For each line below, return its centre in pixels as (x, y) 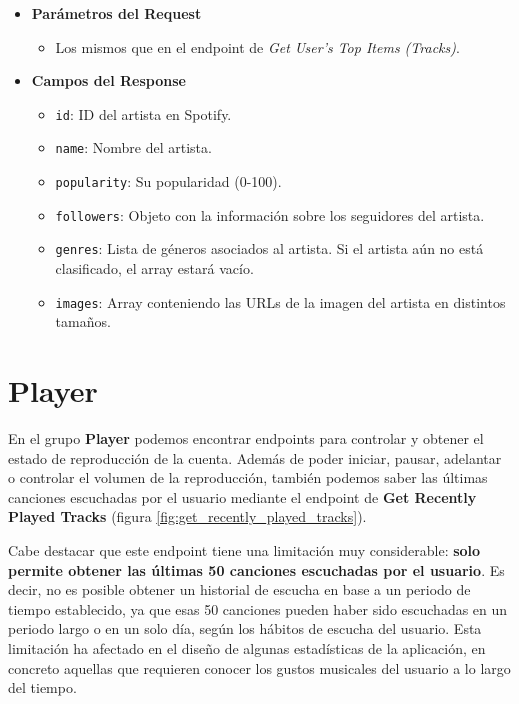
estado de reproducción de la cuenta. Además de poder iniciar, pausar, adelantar (255, 457)
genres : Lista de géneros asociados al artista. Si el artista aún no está (269, 248)
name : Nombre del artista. (133, 147)
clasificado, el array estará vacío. (154, 268)
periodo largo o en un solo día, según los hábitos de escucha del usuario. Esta (245, 628)
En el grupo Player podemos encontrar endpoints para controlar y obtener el (246, 438)
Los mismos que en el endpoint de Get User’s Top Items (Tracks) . (257, 46)
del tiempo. (42, 687)
